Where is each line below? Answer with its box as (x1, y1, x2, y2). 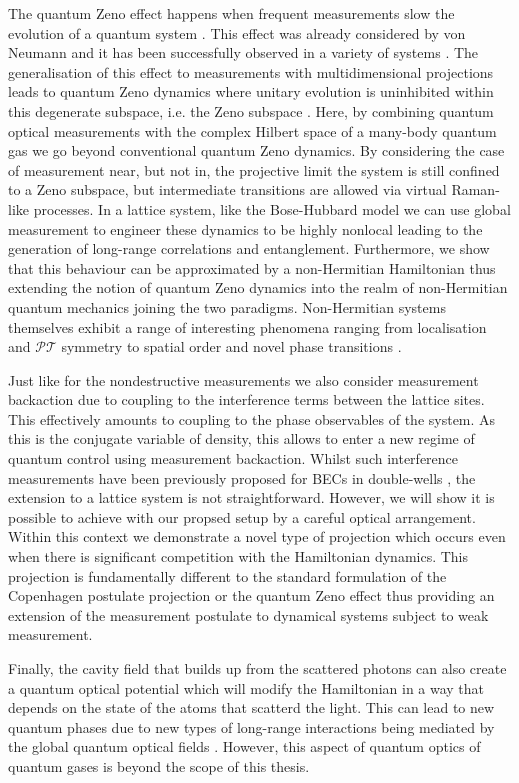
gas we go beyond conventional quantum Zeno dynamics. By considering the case (8, 140, 505, 161)
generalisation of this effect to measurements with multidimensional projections (8, 61, 494, 82)
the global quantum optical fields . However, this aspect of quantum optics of (8, 736, 481, 757)
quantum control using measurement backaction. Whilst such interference (8, 448, 459, 469)
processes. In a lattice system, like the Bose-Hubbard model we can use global (33, 198, 511, 219)
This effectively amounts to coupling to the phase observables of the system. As (8, 408, 496, 429)
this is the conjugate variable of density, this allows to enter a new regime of (8, 428, 475, 449)
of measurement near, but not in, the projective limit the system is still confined (8, 159, 500, 180)
